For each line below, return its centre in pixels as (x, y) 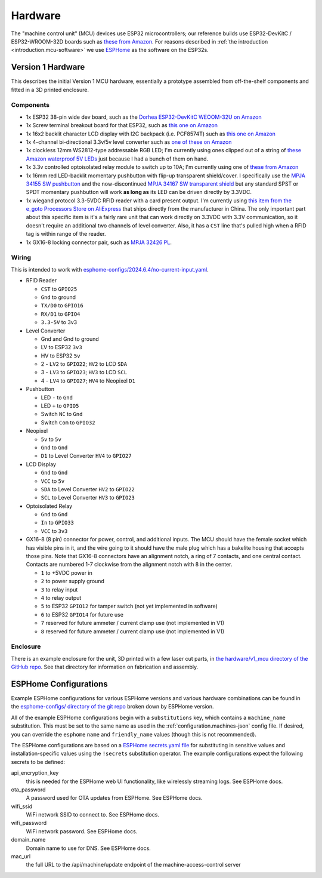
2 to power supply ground (72, 581)
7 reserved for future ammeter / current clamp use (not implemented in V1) (133, 623)
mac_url (21, 857)
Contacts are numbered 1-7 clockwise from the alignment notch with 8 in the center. (129, 565)
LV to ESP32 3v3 (62, 347)
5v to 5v (51, 439)
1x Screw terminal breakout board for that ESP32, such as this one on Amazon (122, 125)
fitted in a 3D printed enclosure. (50, 90)
